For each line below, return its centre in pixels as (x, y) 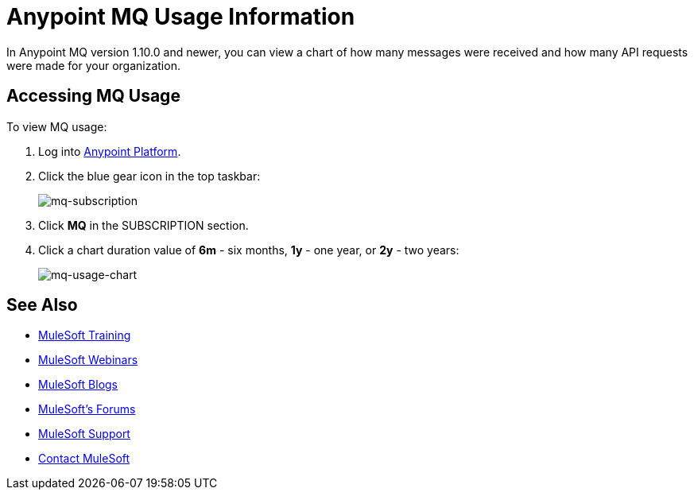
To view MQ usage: (57, 126)
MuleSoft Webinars (88, 360)
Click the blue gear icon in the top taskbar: (149, 176)
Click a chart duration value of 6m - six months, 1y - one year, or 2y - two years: (249, 250)
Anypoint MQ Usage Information (181, 17)
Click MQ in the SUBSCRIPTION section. (143, 225)
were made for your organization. (93, 65)
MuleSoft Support (84, 434)
